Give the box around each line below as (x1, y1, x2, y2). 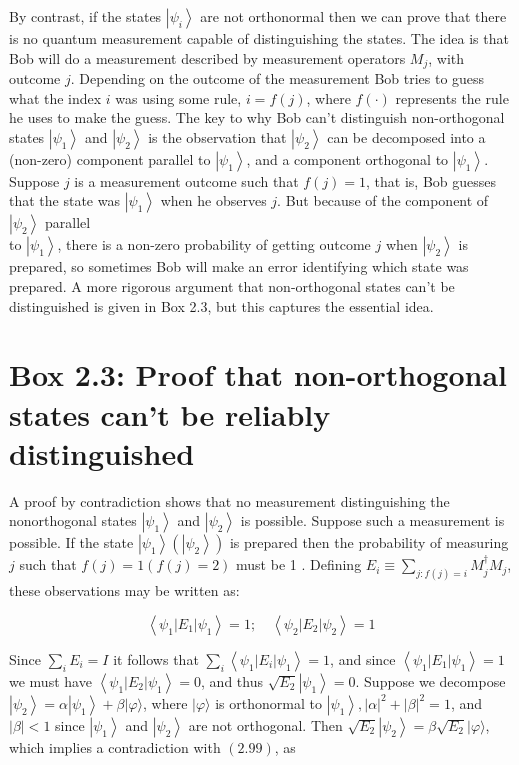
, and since (330, 648, 396, 669)
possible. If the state (9, 532, 134, 553)
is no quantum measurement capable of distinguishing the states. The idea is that (9, 28, 509, 48)
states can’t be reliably (9, 393, 331, 434)
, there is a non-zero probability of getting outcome (57, 234, 371, 255)
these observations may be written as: (9, 580, 240, 601)
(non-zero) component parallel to (9, 148, 211, 169)
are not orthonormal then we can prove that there (200, 6, 507, 26)
